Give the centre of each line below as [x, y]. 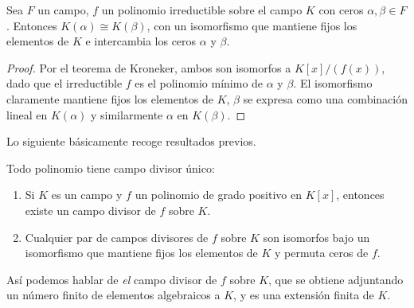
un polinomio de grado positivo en [218, 195]
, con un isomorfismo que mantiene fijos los [252, 25]
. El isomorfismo [333, 83]
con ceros [341, 10]
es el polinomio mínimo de [199, 83]
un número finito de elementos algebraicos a [113, 295]
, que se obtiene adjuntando [336, 279]
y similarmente [127, 114]
